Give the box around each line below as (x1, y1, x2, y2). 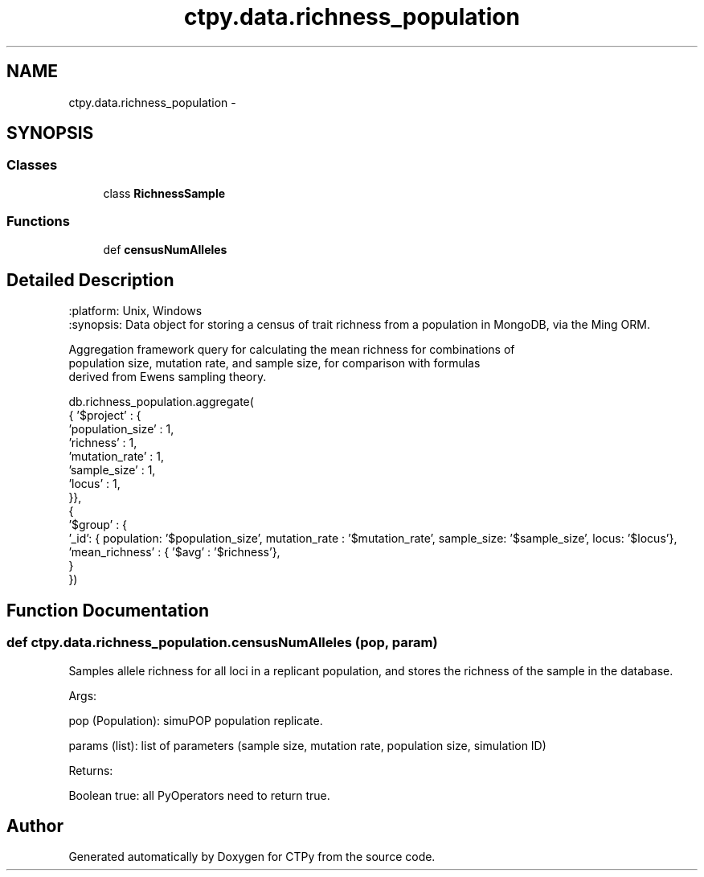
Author (6, 816, 63, 837)
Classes (6, 157, 58, 174)
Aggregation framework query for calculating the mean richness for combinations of (68, 342, 515, 357)
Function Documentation (6, 600, 209, 621)
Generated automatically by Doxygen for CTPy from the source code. (68, 850, 436, 864)
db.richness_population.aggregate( (68, 395, 254, 409)
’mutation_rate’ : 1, (68, 449, 164, 464)
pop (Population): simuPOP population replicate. (68, 713, 323, 727)
